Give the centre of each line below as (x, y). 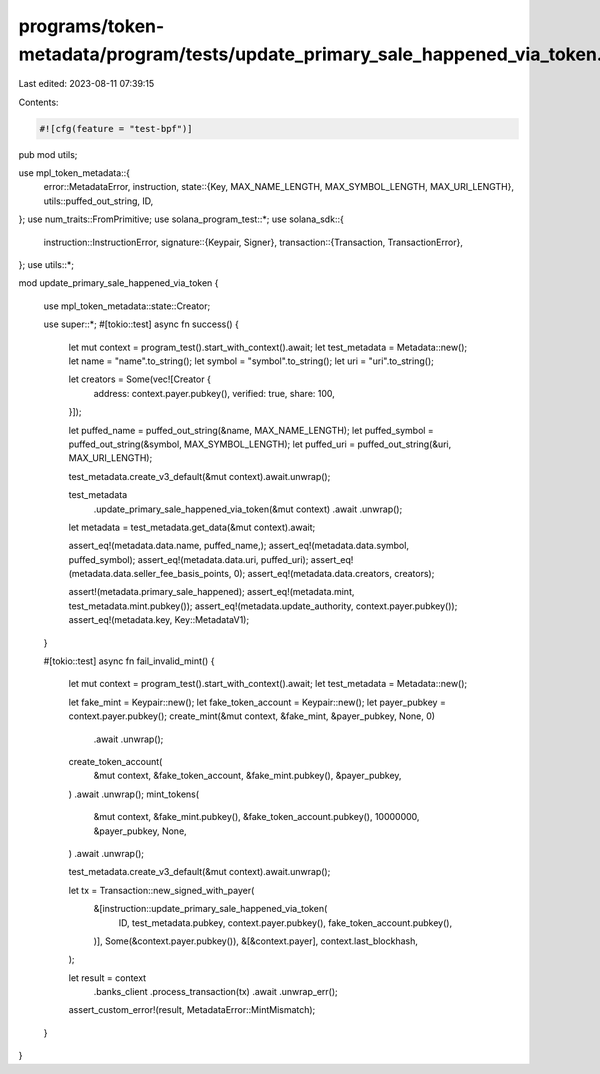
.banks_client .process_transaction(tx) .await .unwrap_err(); (216, 992)
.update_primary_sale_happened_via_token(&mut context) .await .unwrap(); (248, 509)
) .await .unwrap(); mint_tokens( (134, 794)
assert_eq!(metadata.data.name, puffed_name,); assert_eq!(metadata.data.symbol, (239, 546)
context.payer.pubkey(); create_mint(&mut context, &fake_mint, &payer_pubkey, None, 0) (251, 716)
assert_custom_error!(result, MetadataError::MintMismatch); (192, 1010)
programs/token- (91, 26)
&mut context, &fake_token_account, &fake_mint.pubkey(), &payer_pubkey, (247, 776)
